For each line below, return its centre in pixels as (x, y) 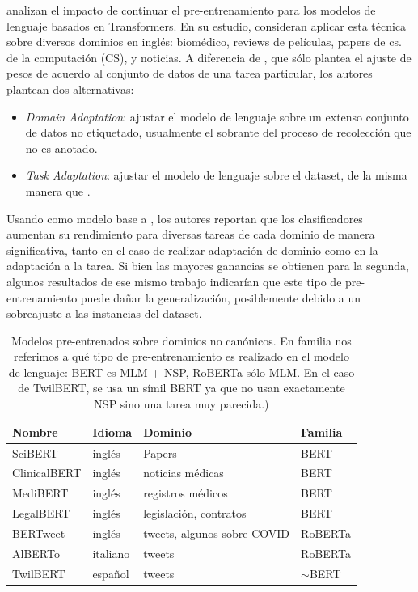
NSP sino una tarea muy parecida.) (182, 404)
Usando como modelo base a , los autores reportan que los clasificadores (185, 218)
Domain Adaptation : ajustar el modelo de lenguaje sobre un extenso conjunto (217, 116)
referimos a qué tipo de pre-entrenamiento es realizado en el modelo (182, 356)
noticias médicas (184, 473)
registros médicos (186, 493)
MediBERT (40, 493)
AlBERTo (36, 553)
